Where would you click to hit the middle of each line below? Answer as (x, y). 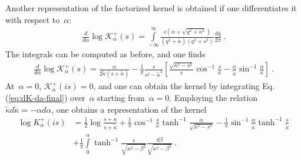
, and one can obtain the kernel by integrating (176, 86)
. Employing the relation (213, 97)
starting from (121, 97)
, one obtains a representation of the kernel (129, 109)
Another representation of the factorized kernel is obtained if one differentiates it (151, 8)
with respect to (33, 19)
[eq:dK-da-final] (36, 97)
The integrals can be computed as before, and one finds (105, 54)
